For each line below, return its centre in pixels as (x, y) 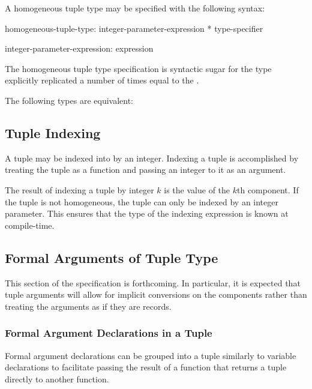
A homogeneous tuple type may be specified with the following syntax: (135, 8)
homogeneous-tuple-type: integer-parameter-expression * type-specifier (134, 28)
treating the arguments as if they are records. (88, 306)
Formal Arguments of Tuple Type (112, 257)
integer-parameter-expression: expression (79, 48)
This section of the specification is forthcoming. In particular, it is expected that (153, 282)
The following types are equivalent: (69, 100)
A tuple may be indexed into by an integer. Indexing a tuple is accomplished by (152, 158)
